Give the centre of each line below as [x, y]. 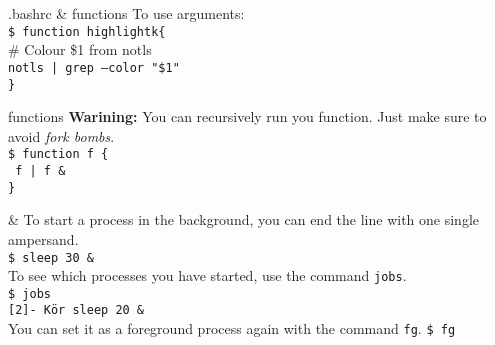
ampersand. [43, 238]
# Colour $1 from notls [80, 49]
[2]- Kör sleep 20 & [76, 310]
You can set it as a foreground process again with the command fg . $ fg [232, 328]
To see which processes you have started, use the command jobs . [207, 275]
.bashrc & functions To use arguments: [126, 13]
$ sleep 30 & [51, 257]
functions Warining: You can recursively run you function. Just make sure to [247, 116]
